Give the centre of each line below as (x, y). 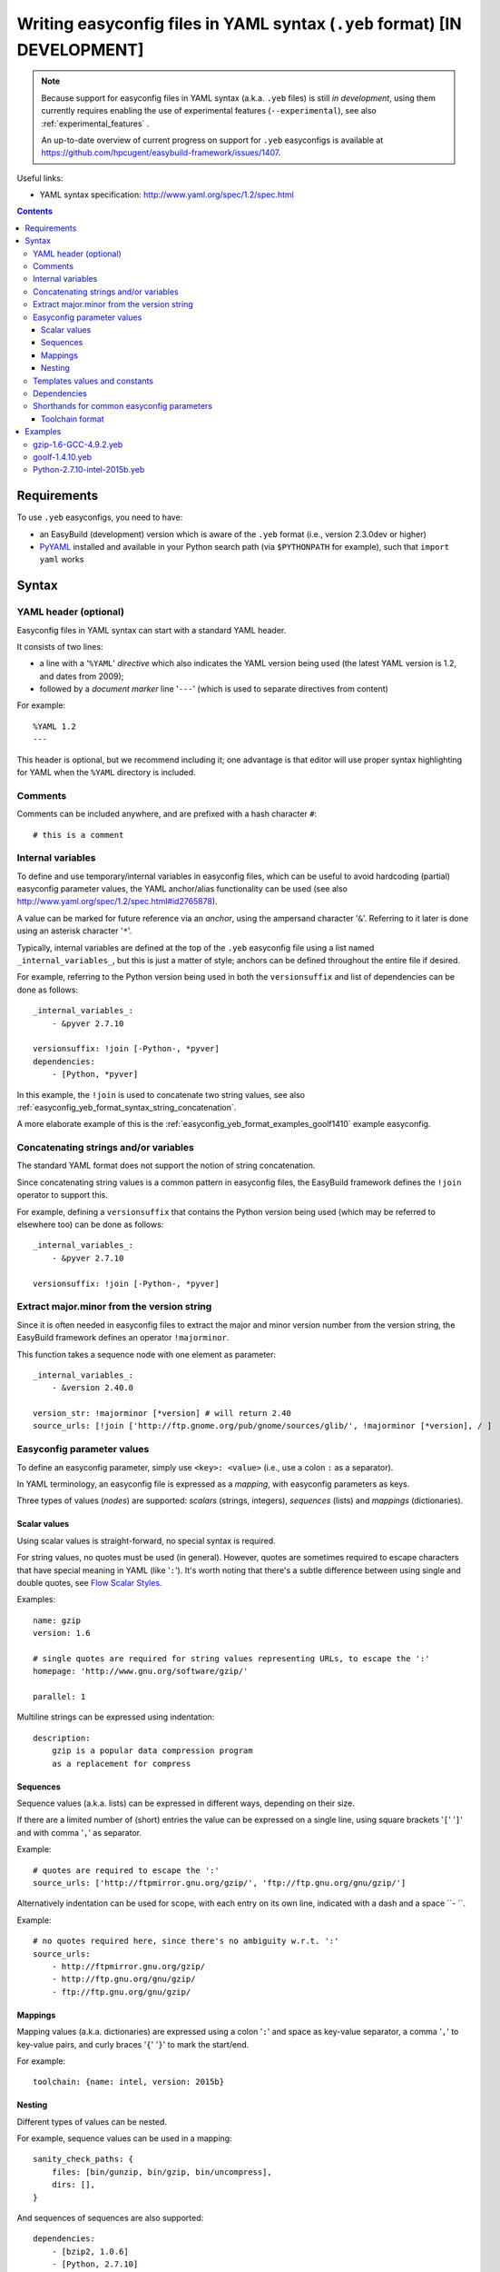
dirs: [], (73, 2185)
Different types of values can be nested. (92, 2121)
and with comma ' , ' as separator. (79, 1832)
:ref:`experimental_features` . (95, 124)
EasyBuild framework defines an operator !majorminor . (123, 1338)
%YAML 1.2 (54, 726)
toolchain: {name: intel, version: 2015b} (129, 2082)
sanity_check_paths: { (83, 2159)
